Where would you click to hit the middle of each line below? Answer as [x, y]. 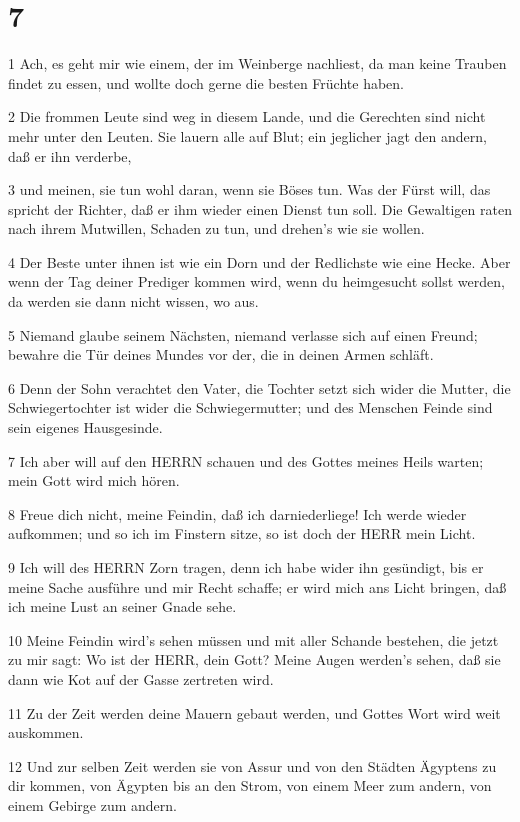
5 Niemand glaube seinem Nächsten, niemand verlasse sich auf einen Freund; [243, 334]
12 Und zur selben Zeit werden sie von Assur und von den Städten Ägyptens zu [252, 765]
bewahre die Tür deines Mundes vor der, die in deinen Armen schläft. [221, 354]
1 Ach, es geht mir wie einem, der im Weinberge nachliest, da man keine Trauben [257, 63]
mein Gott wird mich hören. [94, 480]
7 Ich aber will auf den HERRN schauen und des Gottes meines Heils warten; [246, 460]
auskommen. [46, 732]
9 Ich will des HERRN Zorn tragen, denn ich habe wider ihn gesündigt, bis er [246, 567]
